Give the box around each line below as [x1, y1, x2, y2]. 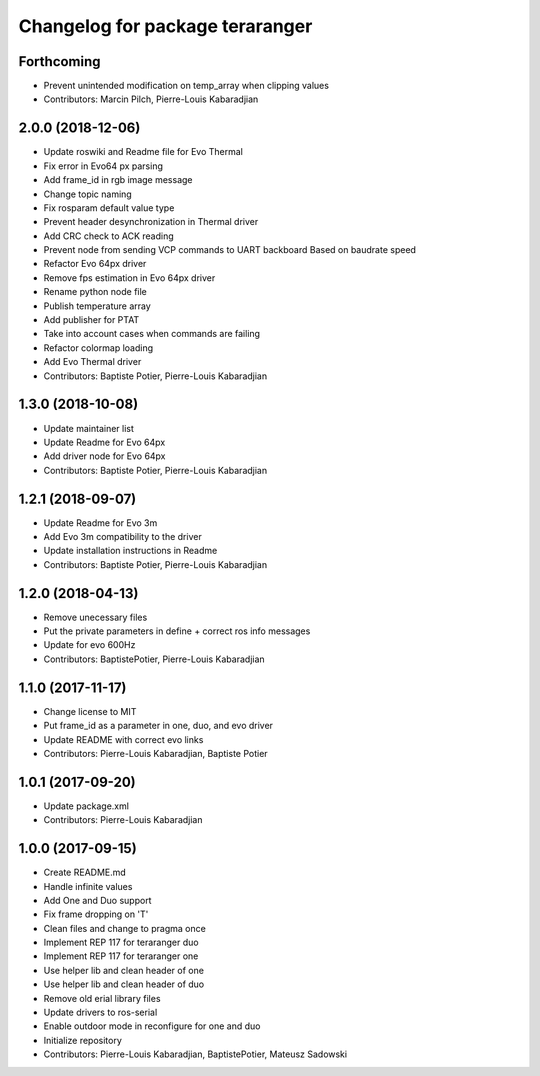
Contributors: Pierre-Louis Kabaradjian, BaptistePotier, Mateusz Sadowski [43, 1048, 348, 1060]
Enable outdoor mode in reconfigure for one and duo [43, 1020, 261, 1032]
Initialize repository [43, 1034, 122, 1046]
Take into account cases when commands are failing [43, 328, 260, 340]
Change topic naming [43, 188, 132, 200]
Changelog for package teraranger [18, 15, 313, 37]
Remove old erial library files [43, 992, 161, 1004]
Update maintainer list [43, 422, 135, 434]
